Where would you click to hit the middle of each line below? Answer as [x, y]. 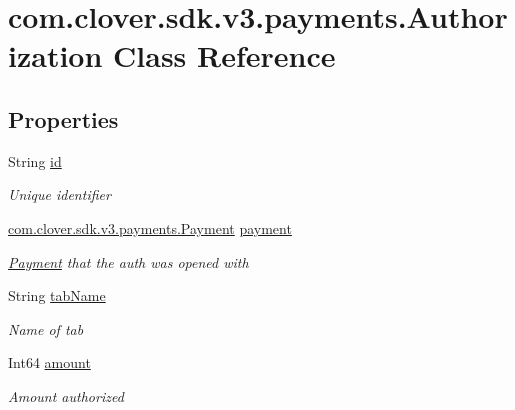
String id [35, 160]
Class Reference [224, 55]
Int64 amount [49, 362]
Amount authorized [66, 395]
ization [55, 55]
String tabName [57, 295]
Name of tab [46, 328]
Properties [63, 118]
